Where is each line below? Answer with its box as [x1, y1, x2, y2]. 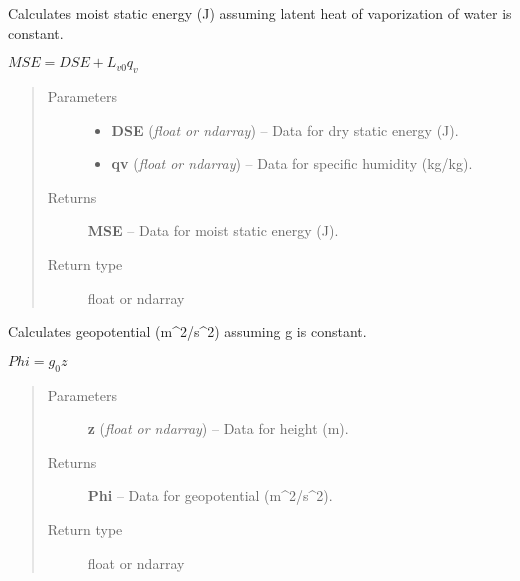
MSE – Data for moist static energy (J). [87, 220, 339, 241]
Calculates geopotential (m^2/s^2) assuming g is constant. [8, 321, 367, 342]
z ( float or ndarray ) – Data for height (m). [87, 418, 349, 439]
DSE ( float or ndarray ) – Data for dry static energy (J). [111, 119, 459, 140]
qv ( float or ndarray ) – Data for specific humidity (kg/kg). [111, 153, 473, 174]
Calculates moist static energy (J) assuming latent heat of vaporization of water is [8, 3, 512, 23]
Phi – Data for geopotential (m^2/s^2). [87, 485, 333, 506]
